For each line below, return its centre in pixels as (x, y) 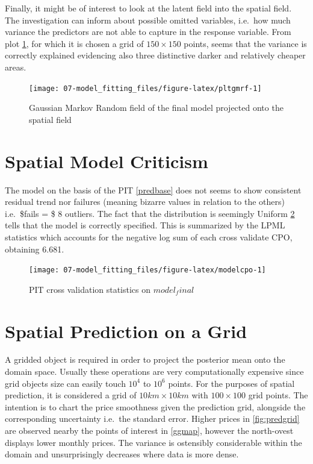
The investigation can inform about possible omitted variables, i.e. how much (148, 20)
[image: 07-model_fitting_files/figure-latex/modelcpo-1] (147, 270)
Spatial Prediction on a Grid (126, 331)
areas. (16, 67)
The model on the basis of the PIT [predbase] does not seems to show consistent (153, 190)
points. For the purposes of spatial (231, 383)
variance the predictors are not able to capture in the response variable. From (148, 32)
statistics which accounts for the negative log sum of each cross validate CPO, (149, 237)
